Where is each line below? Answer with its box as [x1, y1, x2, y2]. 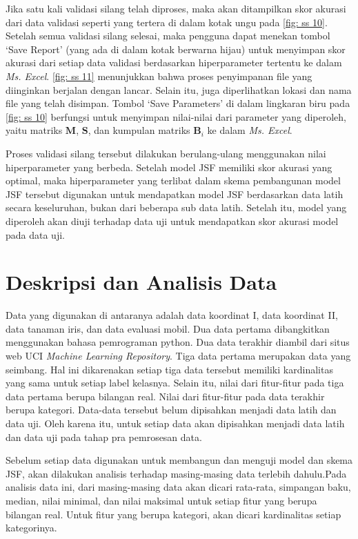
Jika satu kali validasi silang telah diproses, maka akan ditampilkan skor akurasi [6, 1, 346, 15]
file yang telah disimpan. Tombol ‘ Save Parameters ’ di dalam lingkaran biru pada [6, 96, 350, 110]
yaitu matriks [6, 123, 63, 137]
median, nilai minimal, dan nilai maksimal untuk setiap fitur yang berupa [6, 493, 317, 507]
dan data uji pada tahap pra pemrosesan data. [6, 429, 202, 444]
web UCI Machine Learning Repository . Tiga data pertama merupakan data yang [6, 349, 351, 362]
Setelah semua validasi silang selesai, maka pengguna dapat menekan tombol [6, 28, 330, 43]
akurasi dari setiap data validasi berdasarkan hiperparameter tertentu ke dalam [6, 55, 342, 70]
